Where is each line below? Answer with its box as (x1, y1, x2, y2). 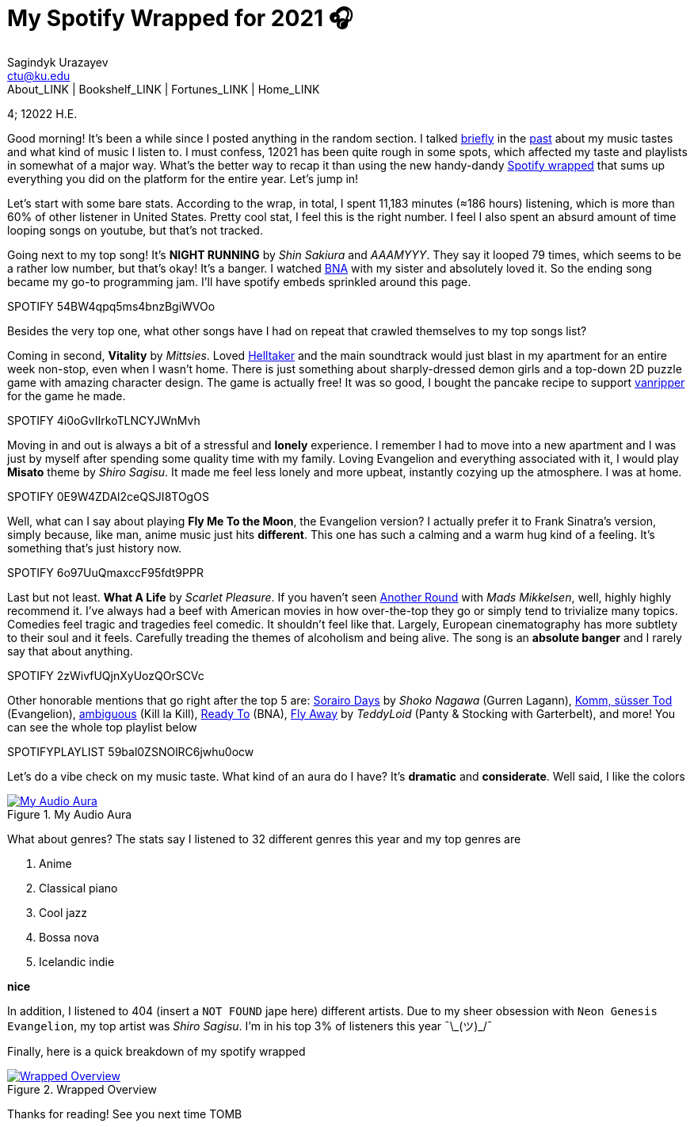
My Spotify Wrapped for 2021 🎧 (7, 5, 353, 32)
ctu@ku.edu (7, 68, 71, 82)
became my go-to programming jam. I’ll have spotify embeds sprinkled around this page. (7, 274, 471, 288)
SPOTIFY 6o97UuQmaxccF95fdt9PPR (7, 565, 204, 579)
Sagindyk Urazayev (7, 55, 109, 69)
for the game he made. (7, 388, 126, 403)
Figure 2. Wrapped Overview (7, 1082, 158, 1096)
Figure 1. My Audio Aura (7, 807, 132, 821)
